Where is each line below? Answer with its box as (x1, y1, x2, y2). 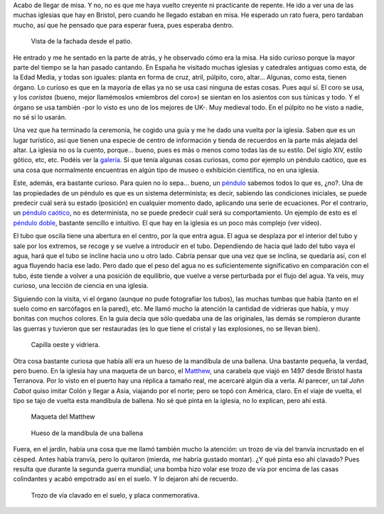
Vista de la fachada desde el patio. (31, 37, 133, 45)
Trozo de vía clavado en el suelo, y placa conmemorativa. (31, 491, 200, 499)
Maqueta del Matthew (31, 412, 95, 421)
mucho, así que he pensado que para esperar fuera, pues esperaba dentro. (13, 21, 234, 29)
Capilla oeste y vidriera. (31, 341, 100, 349)
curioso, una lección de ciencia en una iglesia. (13, 282, 149, 290)
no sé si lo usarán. (13, 112, 67, 121)
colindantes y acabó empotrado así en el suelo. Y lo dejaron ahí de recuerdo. (13, 475, 238, 483)
